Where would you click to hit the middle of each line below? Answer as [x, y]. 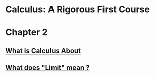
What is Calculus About [43, 51]
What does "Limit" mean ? [47, 68]
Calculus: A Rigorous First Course [78, 9]
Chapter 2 [27, 32]
